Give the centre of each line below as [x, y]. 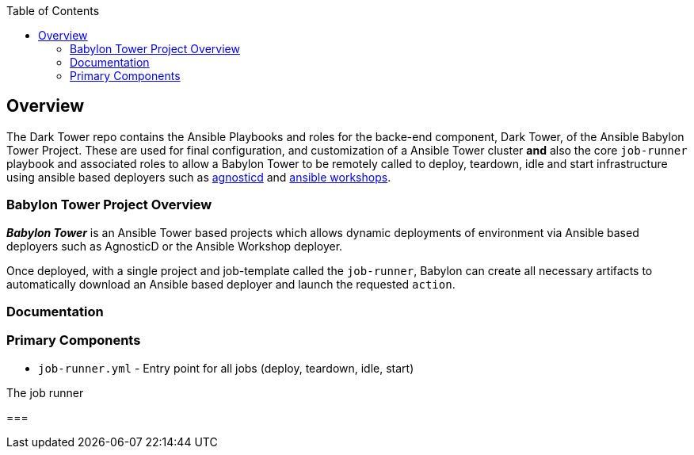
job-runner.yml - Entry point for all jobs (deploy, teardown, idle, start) [226, 368]
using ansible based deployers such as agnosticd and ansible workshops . [199, 177]
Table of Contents [53, 11]
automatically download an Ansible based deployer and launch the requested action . [231, 284]
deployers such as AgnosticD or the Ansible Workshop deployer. [175, 246]
